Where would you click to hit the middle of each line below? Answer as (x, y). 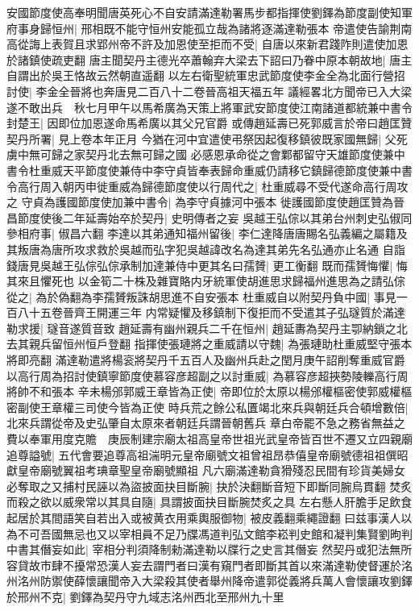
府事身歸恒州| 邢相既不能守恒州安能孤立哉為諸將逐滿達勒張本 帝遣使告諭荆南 (209, 28)
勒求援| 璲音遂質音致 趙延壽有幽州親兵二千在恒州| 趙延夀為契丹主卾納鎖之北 (207, 328)
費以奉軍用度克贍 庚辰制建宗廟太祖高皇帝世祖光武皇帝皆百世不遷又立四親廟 (209, 439)
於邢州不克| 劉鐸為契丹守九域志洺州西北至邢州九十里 (145, 596)
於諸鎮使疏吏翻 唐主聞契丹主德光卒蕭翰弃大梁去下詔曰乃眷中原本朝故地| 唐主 (209, 59)
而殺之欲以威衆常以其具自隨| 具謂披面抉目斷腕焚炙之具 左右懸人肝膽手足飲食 (209, 502)
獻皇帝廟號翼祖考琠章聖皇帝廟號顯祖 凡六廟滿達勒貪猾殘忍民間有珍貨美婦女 (206, 470)
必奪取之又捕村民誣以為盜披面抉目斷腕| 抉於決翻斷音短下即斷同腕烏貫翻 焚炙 (209, 486)
